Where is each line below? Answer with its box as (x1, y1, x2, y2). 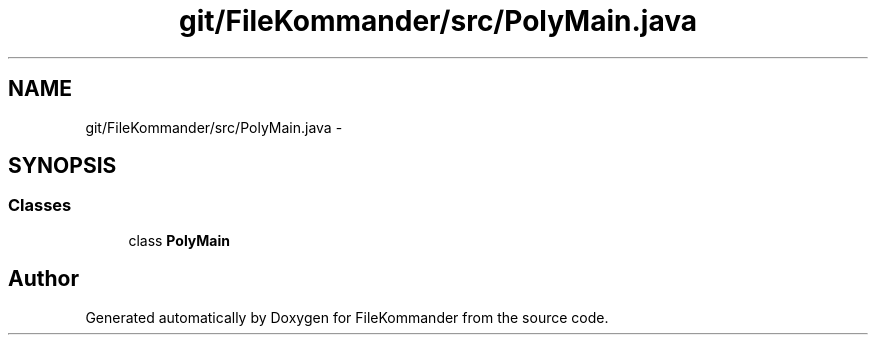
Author (8, 266, 79, 292)
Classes (8, 195, 72, 216)
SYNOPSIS (8, 153, 117, 179)
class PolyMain (128, 231, 230, 249)
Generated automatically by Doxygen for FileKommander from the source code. (85, 308, 609, 326)
